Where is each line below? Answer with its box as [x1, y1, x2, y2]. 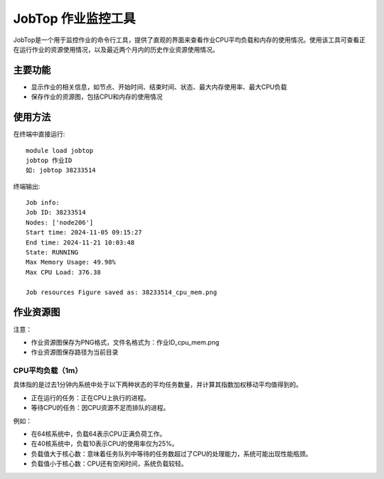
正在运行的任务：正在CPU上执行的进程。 [31, 393, 151, 402]
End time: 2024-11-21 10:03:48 [26, 238, 135, 247]
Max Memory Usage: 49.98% [26, 258, 117, 267]
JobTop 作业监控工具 [13, 11, 136, 26]
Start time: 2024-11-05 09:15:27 [26, 228, 142, 237]
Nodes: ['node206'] [26, 218, 94, 227]
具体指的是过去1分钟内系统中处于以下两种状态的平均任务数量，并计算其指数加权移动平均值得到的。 [13, 380, 302, 389]
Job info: [26, 199, 60, 207]
